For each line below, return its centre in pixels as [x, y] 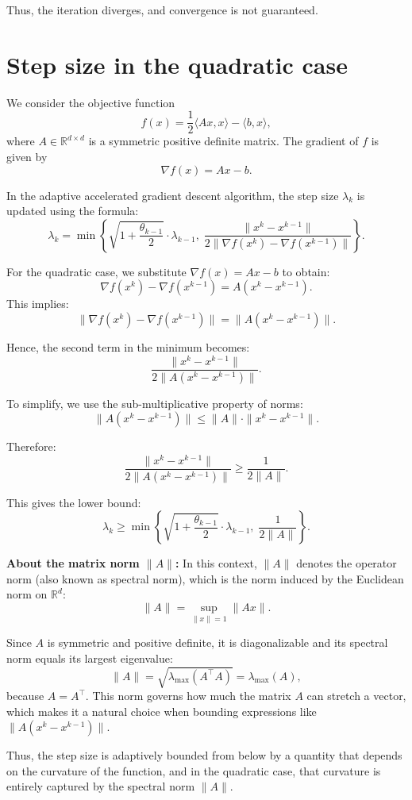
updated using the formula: [73, 211]
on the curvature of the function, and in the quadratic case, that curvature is [194, 770]
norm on [27, 594]
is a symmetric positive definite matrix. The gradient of [223, 141]
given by [27, 156]
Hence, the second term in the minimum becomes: [128, 346]
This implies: [38, 304]
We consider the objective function [91, 102]
